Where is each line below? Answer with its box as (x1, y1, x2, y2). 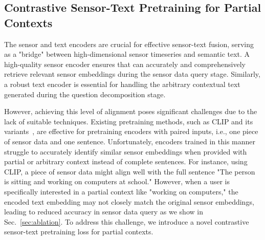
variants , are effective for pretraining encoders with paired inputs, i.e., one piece (4, 126, 258, 137)
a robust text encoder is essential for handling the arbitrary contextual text (4, 78, 240, 89)
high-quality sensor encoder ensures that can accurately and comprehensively (4, 58, 246, 69)
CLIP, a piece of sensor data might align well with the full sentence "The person (4, 166, 255, 177)
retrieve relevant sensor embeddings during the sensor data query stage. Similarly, (4, 69, 260, 79)
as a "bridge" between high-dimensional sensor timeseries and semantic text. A (4, 49, 250, 59)
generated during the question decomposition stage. (4, 89, 166, 99)
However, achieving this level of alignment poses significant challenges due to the (4, 106, 257, 117)
